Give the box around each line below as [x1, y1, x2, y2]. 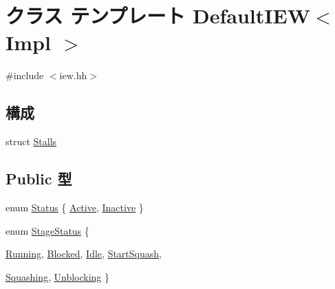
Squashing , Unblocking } [6, 269, 110, 283]
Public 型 [6, 168, 72, 189]
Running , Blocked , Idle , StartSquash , [6, 246, 162, 261]
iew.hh [59, 68, 87, 83]
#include [6, 68, 44, 83]
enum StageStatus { [6, 223, 89, 237]
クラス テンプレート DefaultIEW [6, 1, 310, 30]
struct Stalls [6, 134, 57, 149]
